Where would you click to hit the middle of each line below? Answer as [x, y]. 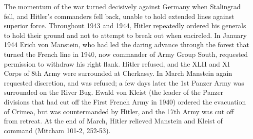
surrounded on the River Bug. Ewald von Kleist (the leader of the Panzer [114, 92]
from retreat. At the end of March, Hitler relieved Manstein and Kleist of [113, 121]
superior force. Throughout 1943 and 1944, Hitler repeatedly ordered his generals [125, 26]
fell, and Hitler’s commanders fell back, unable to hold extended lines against [119, 16]
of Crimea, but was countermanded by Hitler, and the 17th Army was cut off [119, 111]
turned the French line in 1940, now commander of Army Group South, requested [126, 54]
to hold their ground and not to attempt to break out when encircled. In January [126, 35]
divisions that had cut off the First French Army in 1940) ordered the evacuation [125, 101]
